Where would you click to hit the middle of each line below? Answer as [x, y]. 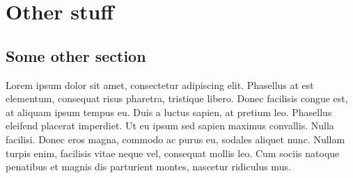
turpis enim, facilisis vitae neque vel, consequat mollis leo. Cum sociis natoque [173, 153]
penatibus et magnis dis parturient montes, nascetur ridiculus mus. [148, 167]
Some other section [76, 55]
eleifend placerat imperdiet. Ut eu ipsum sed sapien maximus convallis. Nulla [170, 126]
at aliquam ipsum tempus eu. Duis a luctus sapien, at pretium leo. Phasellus [169, 112]
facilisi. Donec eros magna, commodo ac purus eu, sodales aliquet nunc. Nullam [175, 139]
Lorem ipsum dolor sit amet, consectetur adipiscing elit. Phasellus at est [160, 84]
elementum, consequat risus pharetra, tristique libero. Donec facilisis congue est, [177, 98]
